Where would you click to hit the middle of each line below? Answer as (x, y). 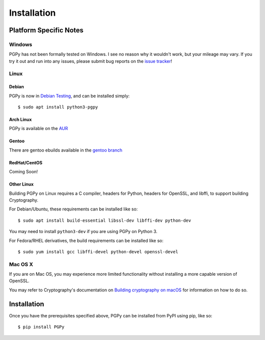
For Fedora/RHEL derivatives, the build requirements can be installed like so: (86, 240)
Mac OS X (21, 264)
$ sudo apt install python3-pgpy (58, 107)
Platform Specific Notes (46, 30)
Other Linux (21, 184)
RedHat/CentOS (26, 162)
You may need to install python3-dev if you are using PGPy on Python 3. (83, 232)
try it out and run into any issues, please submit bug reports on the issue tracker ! (91, 61)
